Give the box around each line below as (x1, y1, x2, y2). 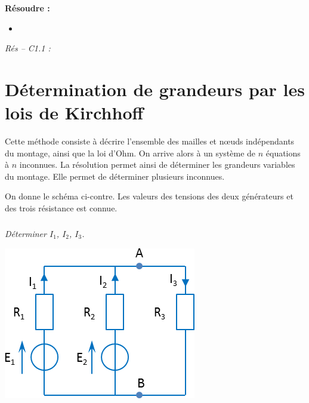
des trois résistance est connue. (5, 202, 118, 214)
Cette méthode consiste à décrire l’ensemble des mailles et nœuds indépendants (5, 135, 295, 147)
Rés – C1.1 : (5, 42, 51, 54)
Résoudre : (5, 2, 50, 14)
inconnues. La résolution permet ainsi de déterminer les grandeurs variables (19, 158, 295, 171)
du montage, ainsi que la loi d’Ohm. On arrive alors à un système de (5, 146, 256, 159)
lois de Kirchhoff (5, 100, 144, 125)
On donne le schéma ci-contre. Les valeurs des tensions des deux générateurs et (5, 190, 293, 202)
